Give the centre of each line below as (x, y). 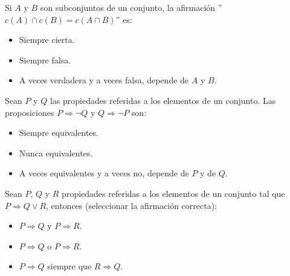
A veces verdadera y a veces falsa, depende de (104, 80)
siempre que (69, 266)
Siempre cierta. (47, 40)
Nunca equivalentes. (56, 152)
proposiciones (30, 112)
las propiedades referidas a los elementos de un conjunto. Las (163, 100)
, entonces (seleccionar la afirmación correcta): (132, 205)
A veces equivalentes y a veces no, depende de (104, 173)
